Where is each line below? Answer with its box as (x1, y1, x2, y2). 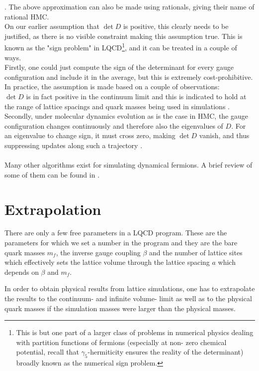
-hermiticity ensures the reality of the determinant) (87, 347, 244, 357)
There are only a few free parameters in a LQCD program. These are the (4, 227, 227, 238)
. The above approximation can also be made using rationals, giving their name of (4, 1, 255, 11)
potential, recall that (16, 347, 79, 357)
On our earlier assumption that (4, 21, 99, 31)
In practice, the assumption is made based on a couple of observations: (4, 81, 220, 92)
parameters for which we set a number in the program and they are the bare (4, 237, 238, 248)
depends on (4, 266, 39, 277)
